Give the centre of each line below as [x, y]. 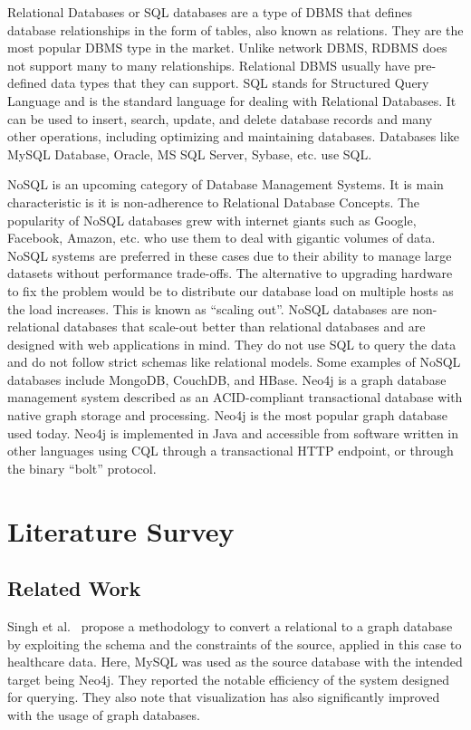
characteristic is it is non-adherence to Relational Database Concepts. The [214, 202]
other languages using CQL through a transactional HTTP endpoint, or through [231, 451]
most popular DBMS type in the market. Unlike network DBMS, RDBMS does [227, 48]
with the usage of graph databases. [104, 714]
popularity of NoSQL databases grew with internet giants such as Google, [212, 220]
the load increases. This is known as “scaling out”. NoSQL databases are [208, 308]
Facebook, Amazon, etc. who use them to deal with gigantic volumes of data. [221, 238]
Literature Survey [121, 530]
